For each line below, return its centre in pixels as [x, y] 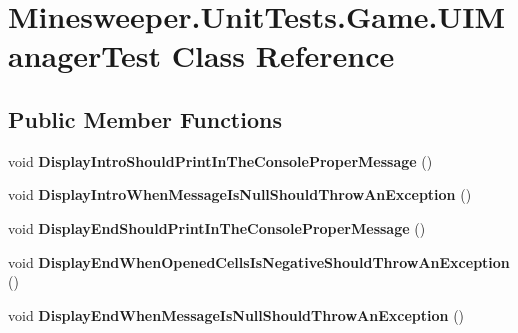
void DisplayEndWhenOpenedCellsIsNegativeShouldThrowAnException [259, 261]
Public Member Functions [145, 118]
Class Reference [283, 55]
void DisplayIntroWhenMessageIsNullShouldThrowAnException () [240, 194]
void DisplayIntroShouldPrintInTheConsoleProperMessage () [220, 160]
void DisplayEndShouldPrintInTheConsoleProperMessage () [217, 227]
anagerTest [85, 55]
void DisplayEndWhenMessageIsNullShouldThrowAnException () [236, 314]
